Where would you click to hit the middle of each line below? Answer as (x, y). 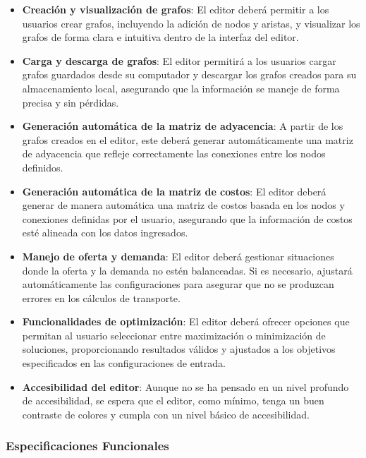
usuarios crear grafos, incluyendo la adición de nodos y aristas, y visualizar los (191, 23)
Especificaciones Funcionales (87, 446)
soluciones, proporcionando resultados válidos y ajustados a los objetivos (179, 349)
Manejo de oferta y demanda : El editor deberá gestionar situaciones (178, 256)
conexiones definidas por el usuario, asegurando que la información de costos (187, 218)
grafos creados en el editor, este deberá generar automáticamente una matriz (188, 139)
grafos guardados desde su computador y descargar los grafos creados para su (189, 74)
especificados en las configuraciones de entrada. (124, 363)
